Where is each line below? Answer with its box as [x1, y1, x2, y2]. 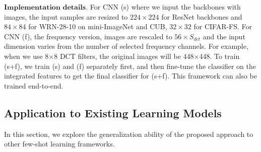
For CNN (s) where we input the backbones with [90, 2, 241, 12]
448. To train [199, 50, 240, 61]
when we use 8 [4, 50, 49, 61]
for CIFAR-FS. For [193, 21, 252, 32]
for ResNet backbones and [161, 11, 242, 22]
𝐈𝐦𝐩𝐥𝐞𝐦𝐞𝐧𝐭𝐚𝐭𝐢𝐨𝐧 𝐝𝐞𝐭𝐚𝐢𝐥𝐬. [4, 4, 88, 11]
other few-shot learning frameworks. [4, 138, 115, 149]
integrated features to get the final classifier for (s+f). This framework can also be [4, 70, 257, 81]
